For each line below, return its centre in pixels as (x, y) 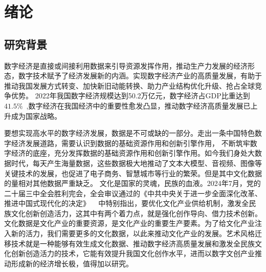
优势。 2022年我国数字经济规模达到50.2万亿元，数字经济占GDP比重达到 (130, 96)
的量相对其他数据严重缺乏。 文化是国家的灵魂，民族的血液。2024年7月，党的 (132, 183)
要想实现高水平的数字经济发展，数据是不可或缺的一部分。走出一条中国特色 (129, 133)
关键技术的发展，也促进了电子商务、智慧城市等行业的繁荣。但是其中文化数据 (133, 173)
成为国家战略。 (36, 116)
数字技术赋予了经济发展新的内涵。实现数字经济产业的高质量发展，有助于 (140, 76)
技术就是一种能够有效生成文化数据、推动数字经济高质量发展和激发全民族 (133, 243)
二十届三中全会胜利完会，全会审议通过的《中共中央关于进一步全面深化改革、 (133, 193)
